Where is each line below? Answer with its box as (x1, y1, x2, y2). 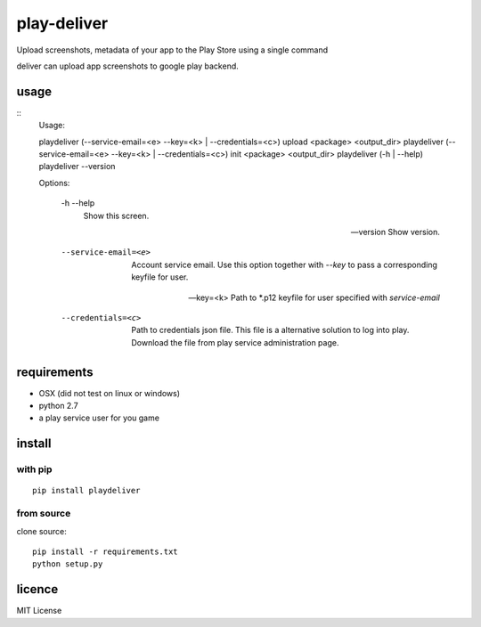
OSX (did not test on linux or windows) (38, 387, 181, 398)
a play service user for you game (38, 412, 160, 423)
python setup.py (32, 559, 103, 569)
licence (16, 582, 59, 597)
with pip (16, 463, 53, 476)
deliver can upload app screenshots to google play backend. (16, 61, 240, 71)
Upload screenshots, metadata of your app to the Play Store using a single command (16, 45, 329, 55)
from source (16, 508, 71, 520)
